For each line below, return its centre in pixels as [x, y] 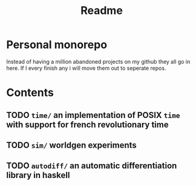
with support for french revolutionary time [87, 124]
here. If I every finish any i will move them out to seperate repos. [86, 68]
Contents [30, 93]
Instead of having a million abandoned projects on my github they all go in [98, 61]
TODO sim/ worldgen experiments [72, 145]
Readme [102, 11]
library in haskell [38, 175]
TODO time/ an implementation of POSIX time [93, 115]
